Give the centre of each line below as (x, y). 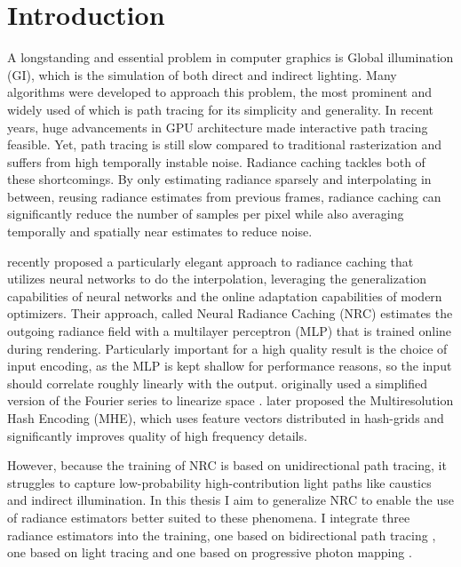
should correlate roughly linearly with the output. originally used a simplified (218, 383)
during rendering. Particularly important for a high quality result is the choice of (227, 348)
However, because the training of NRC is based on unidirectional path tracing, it (227, 465)
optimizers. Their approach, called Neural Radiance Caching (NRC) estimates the (230, 313)
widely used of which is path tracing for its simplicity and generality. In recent (220, 109)
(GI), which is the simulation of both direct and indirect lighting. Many (202, 74)
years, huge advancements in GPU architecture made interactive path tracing (218, 127)
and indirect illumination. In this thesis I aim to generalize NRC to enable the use (231, 500)
